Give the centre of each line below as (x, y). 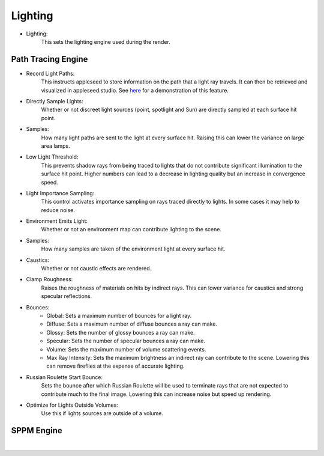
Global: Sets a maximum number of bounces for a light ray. (119, 316)
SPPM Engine (37, 430)
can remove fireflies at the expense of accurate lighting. (115, 366)
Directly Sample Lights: (55, 102)
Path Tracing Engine (49, 59)
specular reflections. (67, 296)
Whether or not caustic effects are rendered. (96, 269)
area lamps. (55, 146)
